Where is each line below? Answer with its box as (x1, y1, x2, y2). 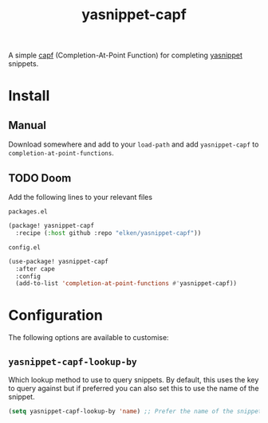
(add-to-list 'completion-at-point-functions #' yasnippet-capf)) (15, 280, 238, 288)
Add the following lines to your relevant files (8, 193, 153, 202)
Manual (8, 118, 46, 132)
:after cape (15, 264, 56, 272)
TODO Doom (8, 171, 72, 185)
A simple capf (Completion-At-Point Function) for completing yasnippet (8, 50, 243, 61)
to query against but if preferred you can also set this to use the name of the (8, 384, 259, 393)
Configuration (8, 307, 104, 324)
